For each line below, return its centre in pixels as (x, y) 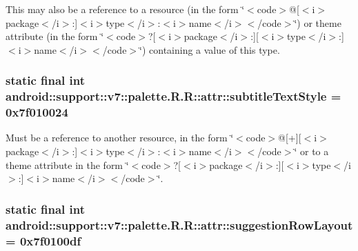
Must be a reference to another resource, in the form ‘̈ (120, 138)
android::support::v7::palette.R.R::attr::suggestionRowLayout (179, 224)
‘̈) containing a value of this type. (210, 49)
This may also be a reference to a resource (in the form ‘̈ (125, 9)
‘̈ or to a (311, 151)
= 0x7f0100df (43, 240)
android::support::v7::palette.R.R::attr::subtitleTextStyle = (173, 96)
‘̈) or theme (318, 22)
